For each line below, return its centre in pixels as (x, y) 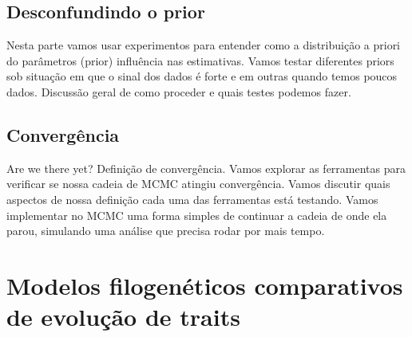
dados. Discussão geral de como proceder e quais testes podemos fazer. (179, 91)
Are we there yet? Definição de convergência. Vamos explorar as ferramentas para (206, 168)
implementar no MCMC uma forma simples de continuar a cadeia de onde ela (197, 215)
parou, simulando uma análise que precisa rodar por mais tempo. (166, 231)
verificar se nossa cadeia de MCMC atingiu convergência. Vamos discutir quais (198, 184)
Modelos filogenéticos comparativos (205, 285)
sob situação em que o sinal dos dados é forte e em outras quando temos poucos (202, 76)
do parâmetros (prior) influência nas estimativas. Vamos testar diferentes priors (200, 60)
